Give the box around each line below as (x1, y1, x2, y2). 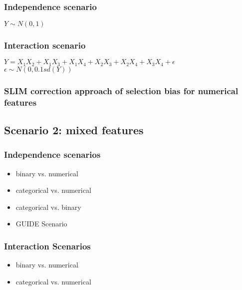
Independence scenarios (4, 148, 101, 161)
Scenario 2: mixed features (4, 122, 144, 138)
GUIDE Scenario (15, 218, 67, 229)
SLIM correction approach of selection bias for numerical (4, 84, 239, 97)
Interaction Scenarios (4, 239, 91, 252)
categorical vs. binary (15, 201, 81, 212)
